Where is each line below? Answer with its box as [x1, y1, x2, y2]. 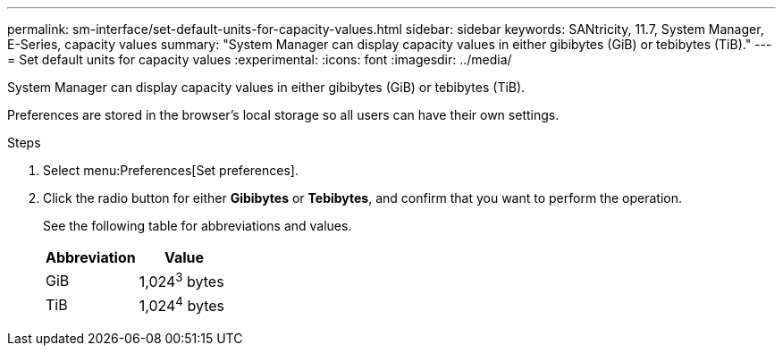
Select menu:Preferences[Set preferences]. [43, 163, 299, 178]
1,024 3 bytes [139, 270, 224, 291]
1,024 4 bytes [139, 294, 225, 315]
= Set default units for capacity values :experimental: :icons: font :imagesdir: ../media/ [7, 52, 512, 67]
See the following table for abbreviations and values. [43, 218, 352, 233]
